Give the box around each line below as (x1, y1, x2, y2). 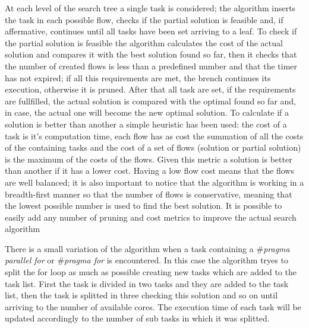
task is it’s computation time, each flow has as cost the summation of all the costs (5, 129, 304, 142)
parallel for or (5, 254, 55, 266)
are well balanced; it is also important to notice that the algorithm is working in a (5, 176, 304, 188)
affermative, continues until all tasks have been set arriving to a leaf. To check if (5, 25, 297, 37)
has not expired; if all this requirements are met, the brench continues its (5, 71, 271, 84)
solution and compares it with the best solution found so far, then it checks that (5, 48, 297, 60)
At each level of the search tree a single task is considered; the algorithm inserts (5, 2, 296, 14)
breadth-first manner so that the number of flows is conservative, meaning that (5, 187, 292, 200)
